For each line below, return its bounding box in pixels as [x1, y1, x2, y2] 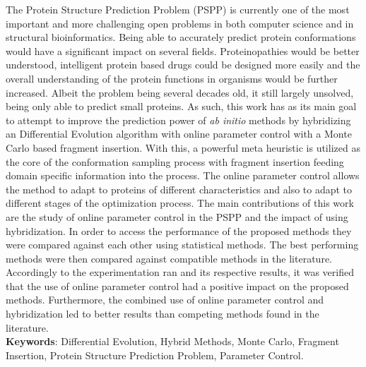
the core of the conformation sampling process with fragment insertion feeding [6, 154, 344, 169]
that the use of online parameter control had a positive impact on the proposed [6, 278, 349, 293]
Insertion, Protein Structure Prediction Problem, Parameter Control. [6, 347, 304, 362]
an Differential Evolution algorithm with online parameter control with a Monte [6, 126, 352, 141]
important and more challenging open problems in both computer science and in [6, 16, 354, 30]
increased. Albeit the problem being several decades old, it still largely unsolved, [6, 85, 354, 100]
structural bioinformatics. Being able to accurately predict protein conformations [6, 30, 356, 44]
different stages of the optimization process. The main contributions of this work [6, 195, 354, 210]
